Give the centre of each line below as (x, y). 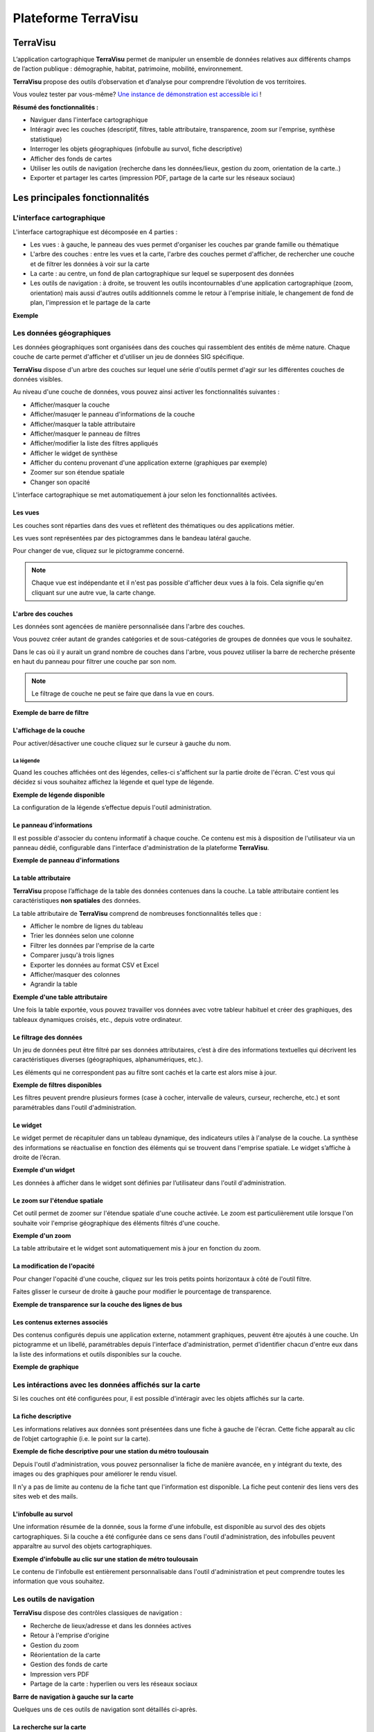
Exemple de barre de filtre (51, 713)
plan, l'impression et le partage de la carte (90, 303)
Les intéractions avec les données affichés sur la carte (107, 1384)
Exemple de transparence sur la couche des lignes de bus (98, 1304)
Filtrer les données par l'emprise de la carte (92, 945)
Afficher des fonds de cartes (71, 159)
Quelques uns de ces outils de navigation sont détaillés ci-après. (105, 1709)
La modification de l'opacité (54, 1266)
